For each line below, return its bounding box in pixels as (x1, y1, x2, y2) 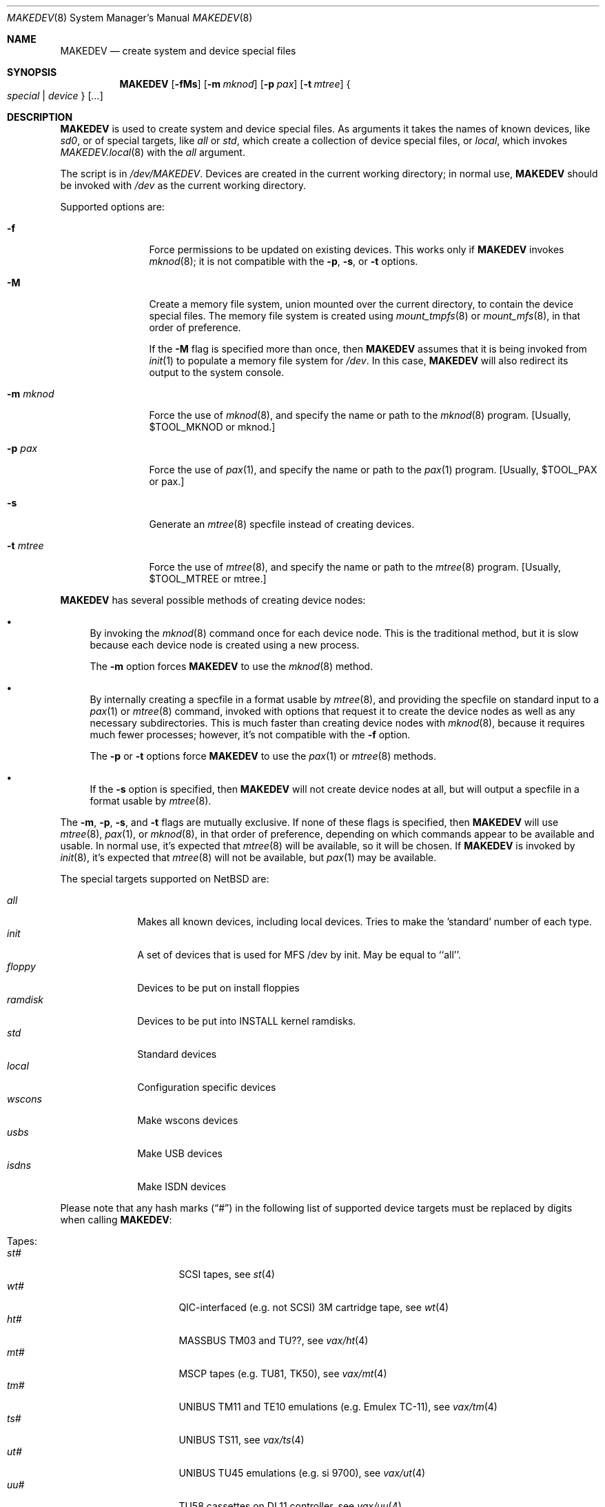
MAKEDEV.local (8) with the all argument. (60, 146, 245, 158)
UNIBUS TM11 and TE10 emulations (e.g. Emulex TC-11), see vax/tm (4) (178, 1401, 498, 1412)
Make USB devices (137, 1148, 223, 1159)
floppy (7, 961, 36, 972)
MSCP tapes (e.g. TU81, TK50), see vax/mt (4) (178, 1368, 387, 1379)
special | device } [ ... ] (7, 90, 103, 101)
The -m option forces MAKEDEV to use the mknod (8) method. (90, 660, 373, 672)
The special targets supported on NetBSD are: (60, 873, 269, 885)
